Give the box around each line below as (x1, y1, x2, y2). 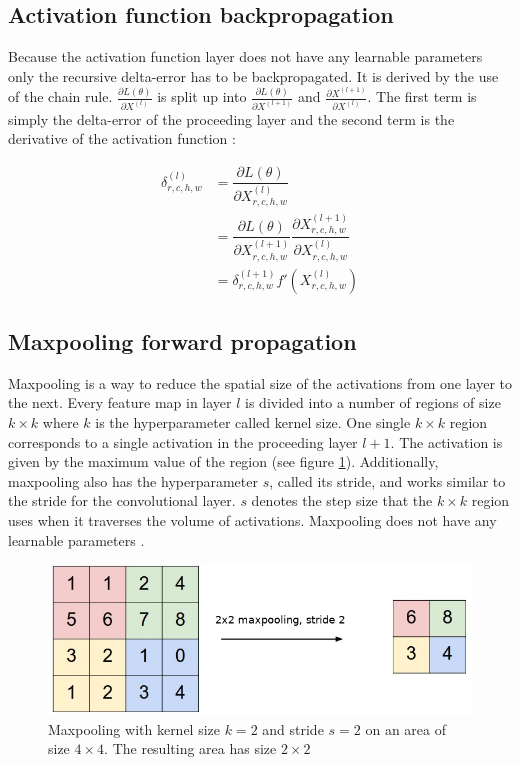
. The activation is (390, 431, 503, 452)
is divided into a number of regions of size (245, 392, 501, 413)
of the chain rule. (8, 86, 113, 107)
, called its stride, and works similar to (269, 470, 506, 491)
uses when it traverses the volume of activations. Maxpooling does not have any (8, 509, 497, 530)
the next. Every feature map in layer (8, 392, 232, 413)
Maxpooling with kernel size (48, 718, 221, 739)
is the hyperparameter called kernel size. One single (95, 412, 411, 432)
